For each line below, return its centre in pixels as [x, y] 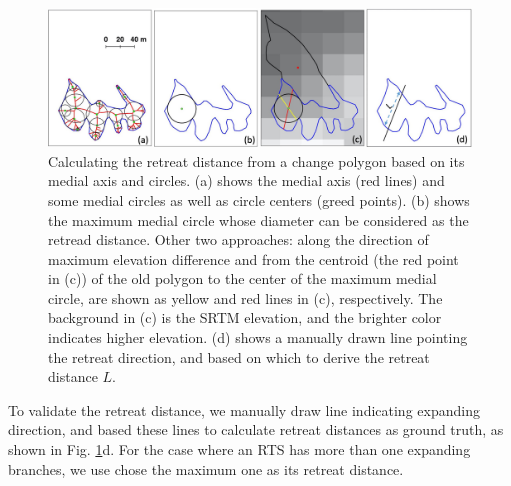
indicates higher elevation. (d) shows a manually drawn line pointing [258, 337]
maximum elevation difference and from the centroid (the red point [253, 258]
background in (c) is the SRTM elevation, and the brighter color [245, 317]
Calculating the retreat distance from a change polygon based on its [256, 160]
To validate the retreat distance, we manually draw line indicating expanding [244, 409]
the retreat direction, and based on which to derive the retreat [239, 356]
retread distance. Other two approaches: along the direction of [238, 239]
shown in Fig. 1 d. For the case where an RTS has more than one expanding [239, 449]
